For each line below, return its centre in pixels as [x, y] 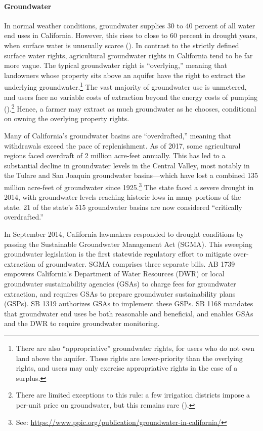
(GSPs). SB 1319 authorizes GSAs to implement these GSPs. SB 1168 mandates [129, 303]
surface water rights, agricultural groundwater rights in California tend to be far [128, 55]
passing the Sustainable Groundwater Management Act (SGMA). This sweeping [128, 244]
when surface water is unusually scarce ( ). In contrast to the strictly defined [122, 45]
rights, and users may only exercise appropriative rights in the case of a [127, 368]
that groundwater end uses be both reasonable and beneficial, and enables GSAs [129, 313]
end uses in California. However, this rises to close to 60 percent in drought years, [131, 35]
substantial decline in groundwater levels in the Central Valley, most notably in [127, 165]
